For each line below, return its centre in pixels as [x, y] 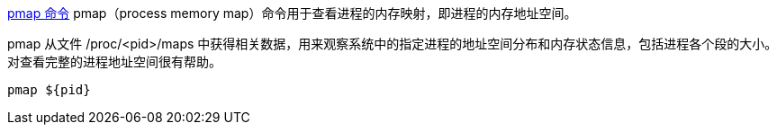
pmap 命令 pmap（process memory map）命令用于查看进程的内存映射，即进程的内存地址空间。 [292, 13]
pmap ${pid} [49, 90]
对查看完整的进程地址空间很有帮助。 [114, 62]
